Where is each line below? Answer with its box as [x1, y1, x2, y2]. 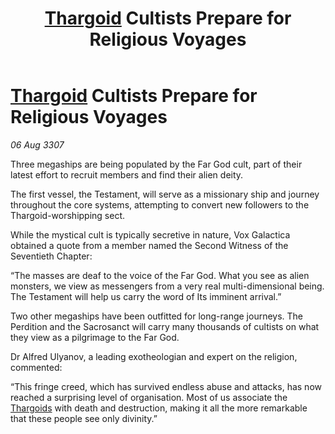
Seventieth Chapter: [10, 250, 93, 262]
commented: [10, 361, 63, 373]
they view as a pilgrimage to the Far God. [10, 331, 180, 343]
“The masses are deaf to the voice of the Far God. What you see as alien [10, 269, 310, 281]
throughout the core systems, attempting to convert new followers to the [10, 198, 310, 211]
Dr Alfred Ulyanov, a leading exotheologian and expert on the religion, [10, 350, 298, 362]
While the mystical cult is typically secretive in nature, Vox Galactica [10, 228, 291, 241]
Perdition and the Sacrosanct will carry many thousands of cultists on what [10, 320, 320, 332]
